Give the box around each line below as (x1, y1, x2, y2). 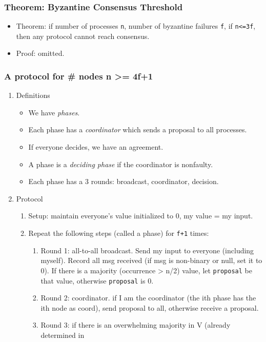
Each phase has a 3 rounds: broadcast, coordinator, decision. (28, 176, 219, 187)
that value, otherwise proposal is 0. (40, 275, 154, 286)
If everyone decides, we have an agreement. (28, 142, 163, 152)
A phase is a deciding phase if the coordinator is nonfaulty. (28, 158, 213, 169)
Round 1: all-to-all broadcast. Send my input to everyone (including (40, 245, 254, 255)
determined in (40, 329, 85, 340)
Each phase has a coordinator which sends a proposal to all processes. (28, 124, 247, 135)
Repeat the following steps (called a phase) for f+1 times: (28, 228, 209, 238)
